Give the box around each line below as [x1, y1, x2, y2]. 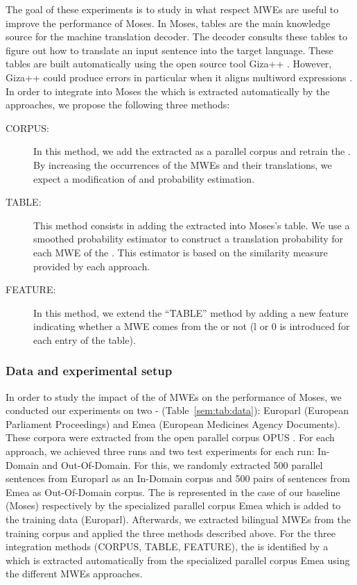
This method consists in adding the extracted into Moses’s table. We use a [33, 217, 350, 232]
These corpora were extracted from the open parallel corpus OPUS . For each [6, 430, 335, 445]
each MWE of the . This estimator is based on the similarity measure [33, 245, 328, 259]
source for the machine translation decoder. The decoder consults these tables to [6, 29, 347, 44]
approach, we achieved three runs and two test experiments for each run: [6, 444, 315, 459]
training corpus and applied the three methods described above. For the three [6, 525, 336, 540]
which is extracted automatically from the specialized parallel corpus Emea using [6, 552, 350, 567]
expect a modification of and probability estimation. [33, 171, 255, 186]
